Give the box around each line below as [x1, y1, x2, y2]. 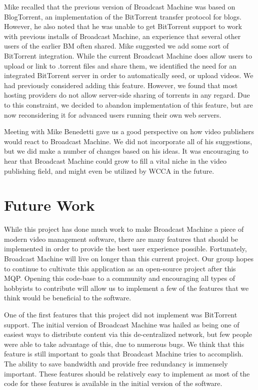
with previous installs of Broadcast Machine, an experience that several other [4, 31, 241, 41]
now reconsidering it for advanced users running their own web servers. [4, 109, 221, 120]
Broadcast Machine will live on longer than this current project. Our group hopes [4, 253, 253, 263]
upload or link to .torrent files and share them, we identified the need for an [4, 60, 237, 71]
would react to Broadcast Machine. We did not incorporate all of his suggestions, [4, 136, 252, 146]
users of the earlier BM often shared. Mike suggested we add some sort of [4, 41, 229, 51]
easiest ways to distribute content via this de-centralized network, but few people [4, 329, 252, 339]
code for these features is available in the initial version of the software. [4, 378, 222, 388]
